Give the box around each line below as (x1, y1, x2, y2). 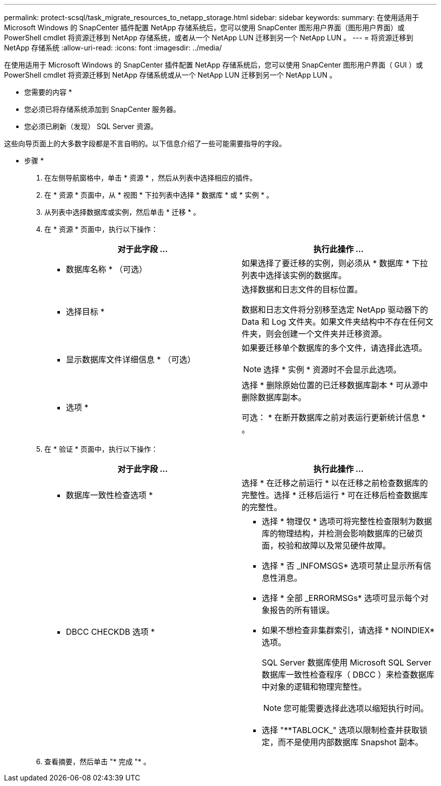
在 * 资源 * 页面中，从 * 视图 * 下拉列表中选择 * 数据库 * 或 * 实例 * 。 (44, 191, 274, 199)
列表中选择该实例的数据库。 (242, 270, 347, 280)
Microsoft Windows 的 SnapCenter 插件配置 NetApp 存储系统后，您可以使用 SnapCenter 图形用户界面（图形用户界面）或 (4, 23, 405, 32)
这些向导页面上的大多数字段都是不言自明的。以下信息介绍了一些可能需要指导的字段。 (4, 139, 286, 148)
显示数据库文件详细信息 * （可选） (66, 354, 196, 365)
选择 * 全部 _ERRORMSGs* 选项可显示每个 (262, 593, 421, 603)
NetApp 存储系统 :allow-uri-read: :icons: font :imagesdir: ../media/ (4, 43, 222, 52)
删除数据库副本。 (242, 392, 307, 402)
